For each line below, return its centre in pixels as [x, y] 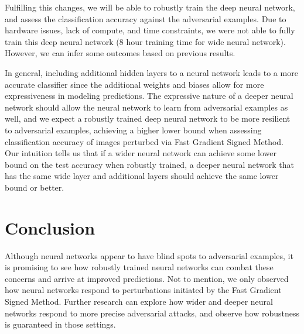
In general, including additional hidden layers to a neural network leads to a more [151, 72]
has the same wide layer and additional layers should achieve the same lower [142, 176]
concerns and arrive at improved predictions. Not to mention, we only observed [147, 278]
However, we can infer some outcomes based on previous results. [120, 53]
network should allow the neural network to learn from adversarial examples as [146, 107]
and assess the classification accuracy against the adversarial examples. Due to [146, 18]
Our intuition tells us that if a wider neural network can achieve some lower [141, 153]
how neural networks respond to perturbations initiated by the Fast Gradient [143, 290]
